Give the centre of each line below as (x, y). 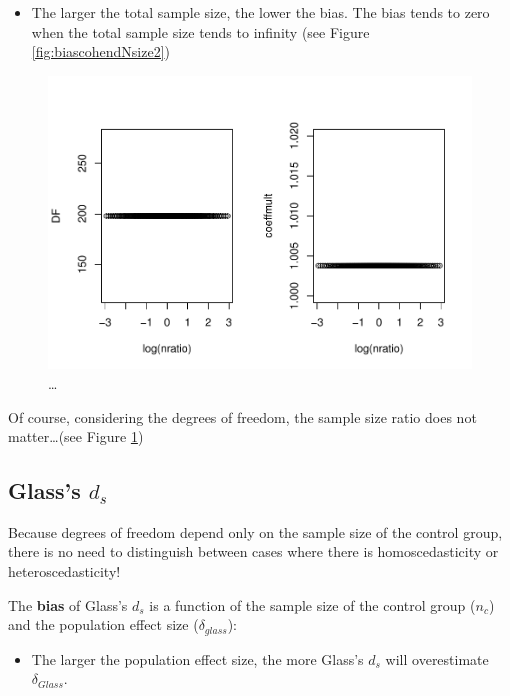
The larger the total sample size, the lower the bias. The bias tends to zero (260, 12)
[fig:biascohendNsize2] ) (101, 51)
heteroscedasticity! (64, 571)
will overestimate (437, 658)
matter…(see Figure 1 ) (76, 436)
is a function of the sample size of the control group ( (312, 604)
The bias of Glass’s (68, 604)
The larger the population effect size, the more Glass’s (197, 658)
